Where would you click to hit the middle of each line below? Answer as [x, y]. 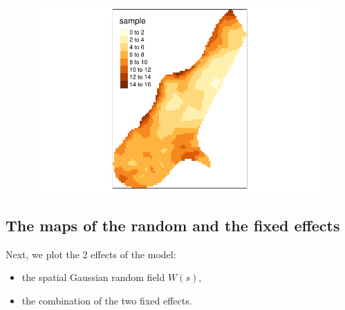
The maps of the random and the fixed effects [173, 225]
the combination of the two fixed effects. [107, 300]
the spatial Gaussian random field [93, 277]
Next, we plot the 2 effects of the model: [91, 254]
